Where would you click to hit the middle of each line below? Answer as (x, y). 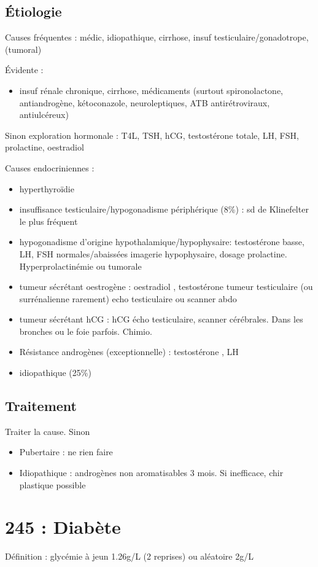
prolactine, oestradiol (45, 147)
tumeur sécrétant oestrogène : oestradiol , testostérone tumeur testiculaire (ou (166, 287)
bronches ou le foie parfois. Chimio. (86, 331)
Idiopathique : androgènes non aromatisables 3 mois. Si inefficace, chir (151, 473)
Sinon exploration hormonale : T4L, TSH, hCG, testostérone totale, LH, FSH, (152, 135)
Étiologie (33, 11)
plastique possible (52, 484)
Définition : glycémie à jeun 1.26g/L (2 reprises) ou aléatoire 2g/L (129, 556)
